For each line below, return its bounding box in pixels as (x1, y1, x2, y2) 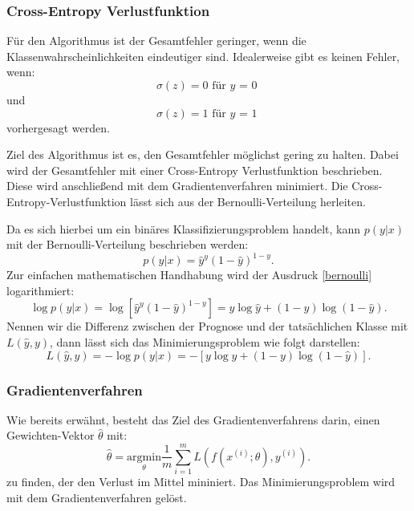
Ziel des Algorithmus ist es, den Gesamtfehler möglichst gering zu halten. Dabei (6, 146, 399, 163)
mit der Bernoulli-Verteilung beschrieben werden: (6, 236, 249, 253)
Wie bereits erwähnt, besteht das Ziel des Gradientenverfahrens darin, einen (6, 411, 380, 428)
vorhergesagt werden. (6, 119, 110, 136)
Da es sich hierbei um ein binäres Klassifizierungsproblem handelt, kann (6, 220, 361, 237)
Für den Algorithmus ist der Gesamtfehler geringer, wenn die (6, 32, 306, 49)
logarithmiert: (6, 282, 75, 298)
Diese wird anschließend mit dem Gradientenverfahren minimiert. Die (6, 177, 348, 194)
